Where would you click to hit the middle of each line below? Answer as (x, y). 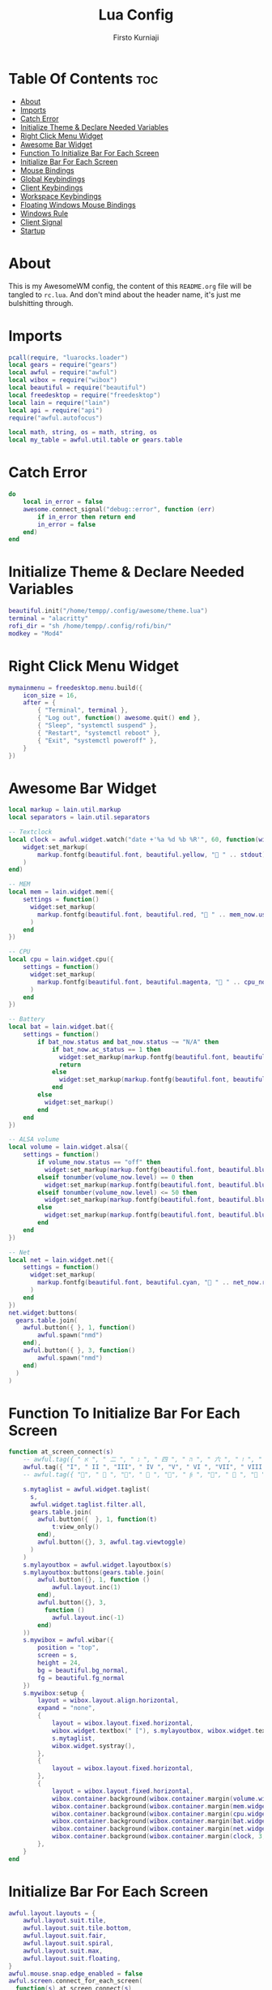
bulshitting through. (41, 303)
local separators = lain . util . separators (79, 817)
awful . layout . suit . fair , (65, 1936)
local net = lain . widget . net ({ (61, 1260)
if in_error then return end (87, 517)
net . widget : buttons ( (43, 1312)
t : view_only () (75, 1527)
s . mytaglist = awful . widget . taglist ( (87, 1489)
